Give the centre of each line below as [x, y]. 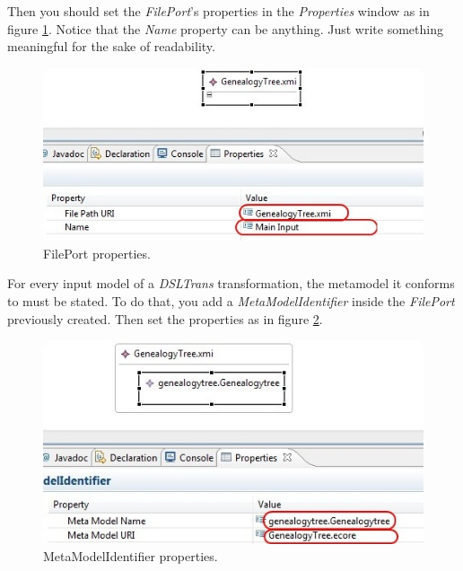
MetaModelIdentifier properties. [131, 556]
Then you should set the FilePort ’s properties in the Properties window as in [218, 11]
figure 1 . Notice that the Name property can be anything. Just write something [225, 28]
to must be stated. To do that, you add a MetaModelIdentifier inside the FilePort [231, 300]
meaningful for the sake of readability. [111, 46]
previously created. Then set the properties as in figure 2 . [165, 318]
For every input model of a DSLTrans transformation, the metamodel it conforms [231, 283]
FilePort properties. [97, 253]
